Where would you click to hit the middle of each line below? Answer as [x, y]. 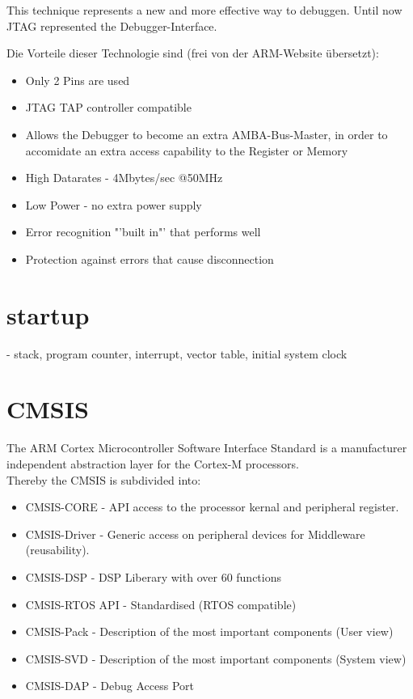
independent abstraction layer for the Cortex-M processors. [153, 463]
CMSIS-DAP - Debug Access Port [110, 686]
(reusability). [57, 550]
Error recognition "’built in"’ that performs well [143, 232]
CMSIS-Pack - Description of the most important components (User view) [209, 631]
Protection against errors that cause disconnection [150, 258]
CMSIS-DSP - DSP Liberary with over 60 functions [153, 576]
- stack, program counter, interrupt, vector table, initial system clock [177, 353]
